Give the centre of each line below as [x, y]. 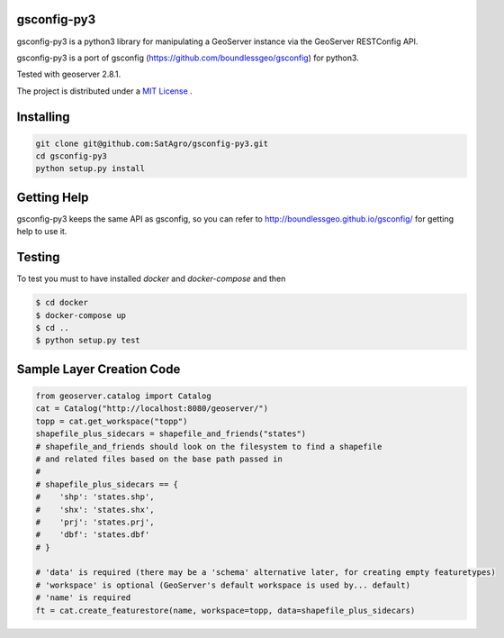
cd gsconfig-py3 [72, 156]
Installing [44, 117]
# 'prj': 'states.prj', [95, 522]
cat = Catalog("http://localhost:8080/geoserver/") [152, 409]
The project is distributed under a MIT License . [104, 91]
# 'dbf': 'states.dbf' [93, 535]
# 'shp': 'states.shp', [95, 497]
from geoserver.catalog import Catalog [123, 396]
